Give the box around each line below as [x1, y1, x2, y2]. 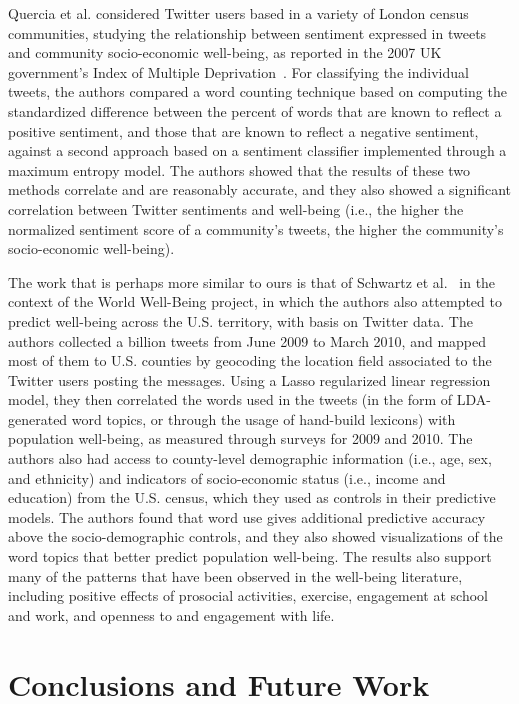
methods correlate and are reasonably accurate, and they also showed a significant [8, 179, 512, 200]
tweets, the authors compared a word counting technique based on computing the [8, 81, 507, 102]
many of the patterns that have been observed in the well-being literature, [8, 565, 463, 586]
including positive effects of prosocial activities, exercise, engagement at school [8, 585, 488, 606]
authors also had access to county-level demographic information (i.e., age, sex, [8, 448, 492, 469]
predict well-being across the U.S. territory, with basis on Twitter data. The [8, 310, 473, 331]
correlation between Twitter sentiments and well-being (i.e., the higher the [8, 198, 464, 219]
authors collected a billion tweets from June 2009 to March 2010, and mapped [8, 330, 487, 351]
